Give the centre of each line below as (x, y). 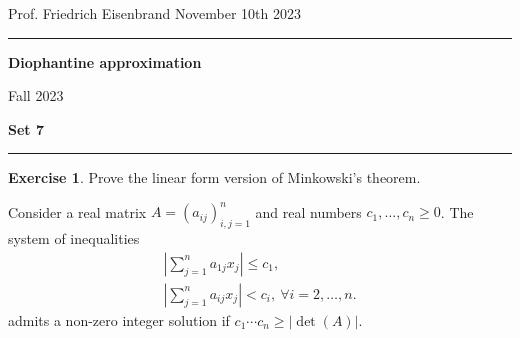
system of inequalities (74, 238)
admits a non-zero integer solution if (119, 319)
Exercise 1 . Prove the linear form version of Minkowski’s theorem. (214, 177)
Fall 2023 (36, 95)
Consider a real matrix (77, 211)
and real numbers (308, 211)
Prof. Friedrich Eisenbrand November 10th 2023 (154, 13)
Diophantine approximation (105, 61)
